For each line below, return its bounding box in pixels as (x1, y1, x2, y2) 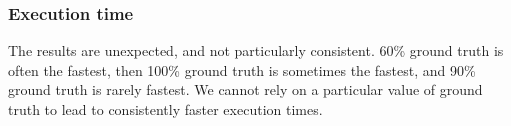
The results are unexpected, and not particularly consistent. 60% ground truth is (8, 40, 504, 61)
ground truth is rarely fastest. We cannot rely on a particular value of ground (8, 79, 483, 100)
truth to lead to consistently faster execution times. (8, 99, 323, 119)
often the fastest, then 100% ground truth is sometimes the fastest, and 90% (8, 59, 476, 80)
